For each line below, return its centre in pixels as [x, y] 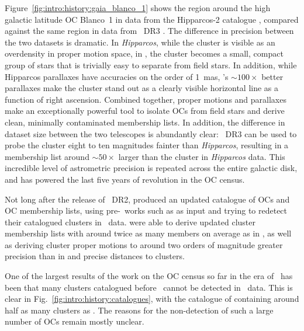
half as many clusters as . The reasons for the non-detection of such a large [139, 310]
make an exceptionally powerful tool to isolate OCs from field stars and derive [145, 111]
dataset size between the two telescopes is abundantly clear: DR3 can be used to [151, 133]
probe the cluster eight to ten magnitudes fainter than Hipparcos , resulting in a [147, 145]
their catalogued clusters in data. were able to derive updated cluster [130, 222]
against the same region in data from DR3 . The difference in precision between [149, 31]
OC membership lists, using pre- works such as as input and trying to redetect [146, 210]
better [272, 76]
